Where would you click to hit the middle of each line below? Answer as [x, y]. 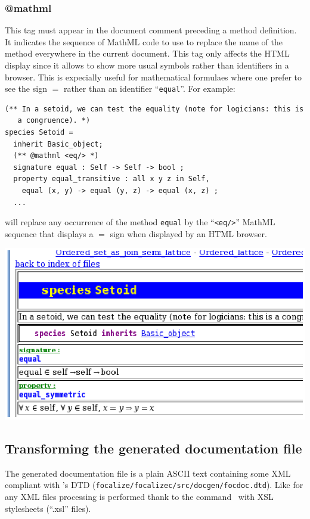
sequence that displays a [49, 233]
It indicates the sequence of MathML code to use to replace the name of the [144, 41]
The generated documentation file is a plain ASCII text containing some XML [148, 473]
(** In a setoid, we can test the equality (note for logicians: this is [154, 109]
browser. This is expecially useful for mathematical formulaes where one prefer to [154, 77]
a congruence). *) [54, 121]
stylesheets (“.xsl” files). [48, 508]
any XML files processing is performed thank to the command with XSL [139, 497]
